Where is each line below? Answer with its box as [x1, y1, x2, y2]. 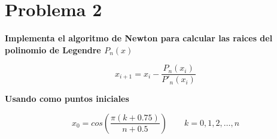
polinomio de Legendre [5, 43, 101, 56]
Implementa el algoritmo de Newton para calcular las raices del [5, 32, 273, 44]
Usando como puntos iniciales [5, 92, 129, 105]
